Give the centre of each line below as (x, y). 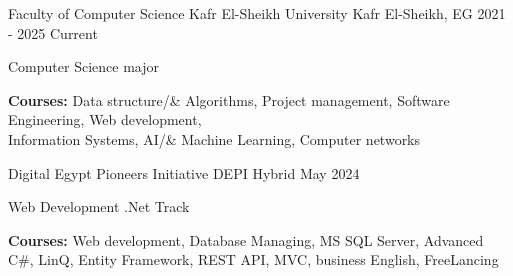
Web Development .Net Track (99, 206)
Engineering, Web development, (105, 119)
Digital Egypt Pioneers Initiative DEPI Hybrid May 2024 (184, 172)
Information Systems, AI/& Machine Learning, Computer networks (214, 138)
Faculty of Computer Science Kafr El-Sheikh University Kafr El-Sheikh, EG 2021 (257, 13)
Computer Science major (83, 66)
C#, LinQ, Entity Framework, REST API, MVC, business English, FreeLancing (253, 259)
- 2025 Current (53, 32)
